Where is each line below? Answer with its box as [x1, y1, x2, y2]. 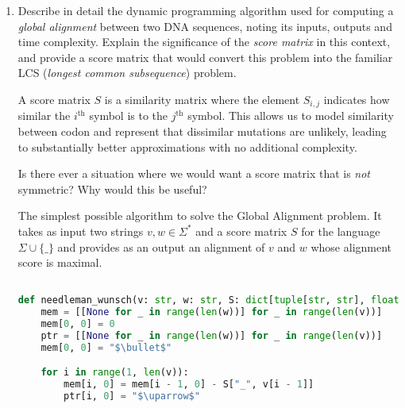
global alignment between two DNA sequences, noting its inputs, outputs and [17, 17, 392, 34]
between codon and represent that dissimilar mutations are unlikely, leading [17, 123, 387, 140]
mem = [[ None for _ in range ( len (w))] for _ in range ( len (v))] [40, 306, 383, 318]
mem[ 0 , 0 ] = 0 [40, 318, 115, 330]
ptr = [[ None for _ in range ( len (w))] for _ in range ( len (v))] [40, 330, 383, 342]
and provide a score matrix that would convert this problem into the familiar [17, 48, 393, 65]
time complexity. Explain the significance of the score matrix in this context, [17, 33, 391, 50]
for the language [301, 222, 380, 239]
